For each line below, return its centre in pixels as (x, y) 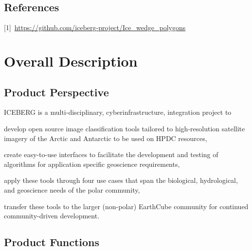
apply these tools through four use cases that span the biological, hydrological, (121, 180)
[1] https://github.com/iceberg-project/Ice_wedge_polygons (95, 27)
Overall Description (71, 61)
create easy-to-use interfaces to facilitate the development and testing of (111, 154)
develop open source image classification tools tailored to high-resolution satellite (125, 128)
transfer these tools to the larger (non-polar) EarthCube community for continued (126, 206)
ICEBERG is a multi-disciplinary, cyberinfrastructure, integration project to (118, 112)
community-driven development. (52, 216)
